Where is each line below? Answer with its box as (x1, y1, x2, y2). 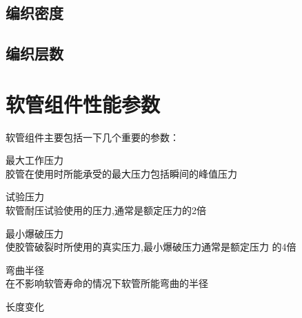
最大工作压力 (6, 153, 63, 167)
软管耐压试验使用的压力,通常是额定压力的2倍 (6, 203, 206, 218)
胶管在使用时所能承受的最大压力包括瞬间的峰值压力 (6, 166, 237, 180)
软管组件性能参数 (6, 89, 161, 118)
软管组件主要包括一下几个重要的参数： (6, 129, 179, 144)
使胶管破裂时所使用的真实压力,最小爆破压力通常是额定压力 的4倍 (6, 240, 296, 254)
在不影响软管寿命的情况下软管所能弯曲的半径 (6, 276, 208, 290)
